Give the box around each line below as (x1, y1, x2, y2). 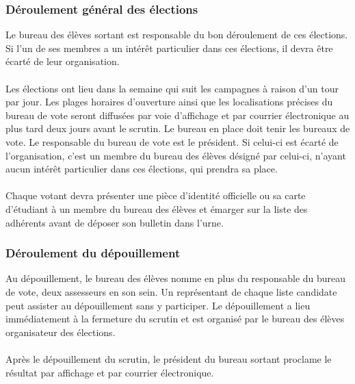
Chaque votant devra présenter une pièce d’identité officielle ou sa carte (5, 188, 306, 203)
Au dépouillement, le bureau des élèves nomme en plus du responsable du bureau (5, 271, 346, 285)
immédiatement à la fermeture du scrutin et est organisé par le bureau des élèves (5, 311, 345, 326)
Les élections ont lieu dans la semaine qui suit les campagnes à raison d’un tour (5, 81, 339, 95)
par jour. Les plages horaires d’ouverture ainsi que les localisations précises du (5, 94, 333, 109)
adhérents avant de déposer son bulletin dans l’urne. (5, 215, 224, 229)
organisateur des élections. (5, 324, 116, 339)
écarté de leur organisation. (5, 54, 120, 68)
